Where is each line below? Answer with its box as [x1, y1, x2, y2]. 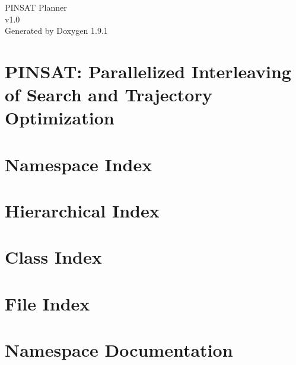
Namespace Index [5, 152, 152, 176]
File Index [5, 291, 90, 315]
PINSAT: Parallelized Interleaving [5, 59, 291, 83]
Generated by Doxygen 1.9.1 [5, 24, 108, 37]
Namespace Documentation [5, 338, 233, 362]
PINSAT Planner [5, 1, 67, 13]
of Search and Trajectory [5, 82, 212, 107]
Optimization [5, 105, 114, 130]
